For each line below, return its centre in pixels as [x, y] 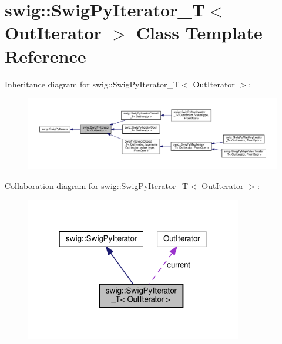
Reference [46, 55]
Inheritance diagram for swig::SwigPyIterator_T [92, 84]
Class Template [199, 33]
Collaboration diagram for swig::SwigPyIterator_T [97, 186]
